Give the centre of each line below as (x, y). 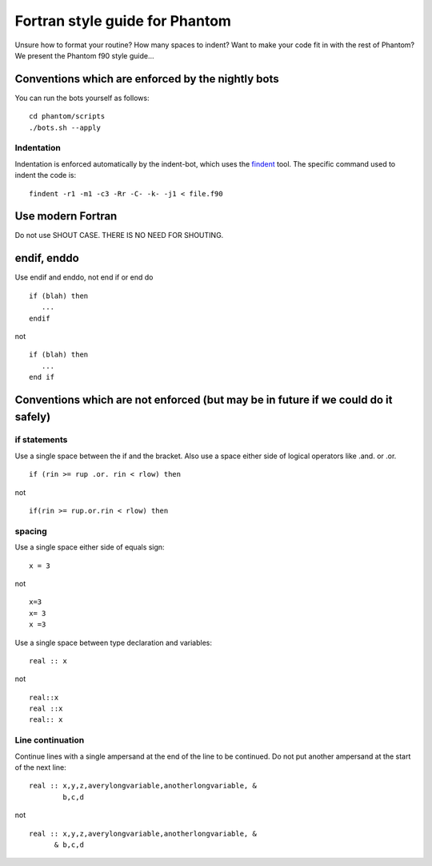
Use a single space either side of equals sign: (90, 547)
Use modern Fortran (66, 216)
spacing (31, 531)
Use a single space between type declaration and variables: (113, 642)
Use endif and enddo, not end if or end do (84, 277)
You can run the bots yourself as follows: (82, 98)
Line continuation (50, 740)
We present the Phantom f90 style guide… (85, 55)
